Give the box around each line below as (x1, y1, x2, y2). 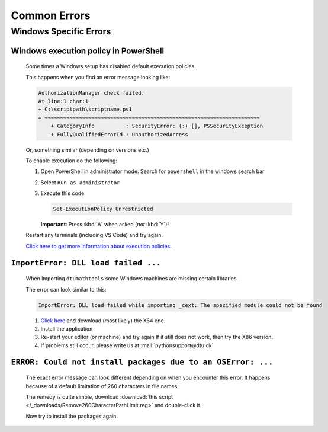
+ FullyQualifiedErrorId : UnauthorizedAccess (50, 131, 189, 137)
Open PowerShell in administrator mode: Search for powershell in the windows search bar (40, 168, 265, 175)
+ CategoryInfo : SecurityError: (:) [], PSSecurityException (50, 123, 263, 130)
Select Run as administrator (40, 178, 120, 186)
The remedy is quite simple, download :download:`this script (25, 393, 173, 400)
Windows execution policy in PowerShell (11, 46, 165, 56)
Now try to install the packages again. (25, 412, 118, 420)
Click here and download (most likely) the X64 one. (40, 317, 166, 324)
